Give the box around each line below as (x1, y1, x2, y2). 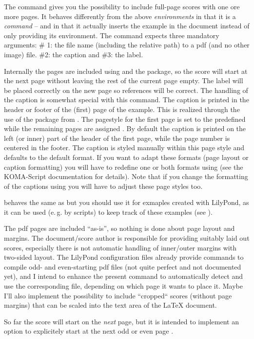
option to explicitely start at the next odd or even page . (4, 326, 174, 336)
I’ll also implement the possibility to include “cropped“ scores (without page (4, 290, 232, 300)
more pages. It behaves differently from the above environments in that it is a (4, 11, 236, 21)
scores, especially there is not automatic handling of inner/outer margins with (4, 242, 236, 252)
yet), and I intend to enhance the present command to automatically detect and (4, 271, 243, 281)
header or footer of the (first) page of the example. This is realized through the (4, 104, 240, 114)
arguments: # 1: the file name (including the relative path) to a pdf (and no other (4, 40, 250, 50)
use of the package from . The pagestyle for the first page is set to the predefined (4, 113, 246, 124)
